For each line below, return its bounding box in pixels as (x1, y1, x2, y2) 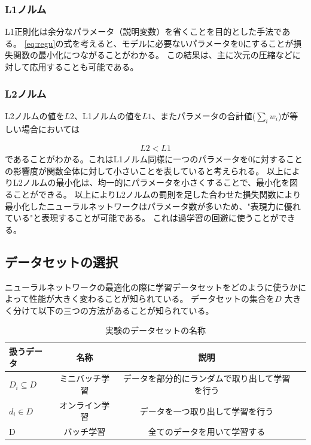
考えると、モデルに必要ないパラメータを (80, 37, 239, 49)
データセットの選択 (5, 252, 118, 271)
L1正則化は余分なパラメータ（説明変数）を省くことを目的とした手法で (5, 25, 282, 38)
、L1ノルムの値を (74, 109, 142, 122)
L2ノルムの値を (5, 109, 65, 122)
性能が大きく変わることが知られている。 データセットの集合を (29, 292, 275, 305)
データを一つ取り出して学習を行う (139, 404, 274, 417)
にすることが (243, 37, 294, 49)
